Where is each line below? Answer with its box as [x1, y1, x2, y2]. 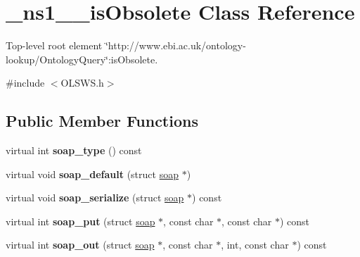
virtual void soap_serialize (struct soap [6, 190, 184, 205]
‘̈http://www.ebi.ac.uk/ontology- [105, 38, 246, 53]
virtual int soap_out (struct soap [6, 237, 155, 252]
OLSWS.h [60, 75, 104, 90]
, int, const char [221, 237, 289, 252]
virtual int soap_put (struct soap [6, 213, 155, 228]
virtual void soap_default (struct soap [6, 166, 179, 181]
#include [6, 75, 45, 90]
